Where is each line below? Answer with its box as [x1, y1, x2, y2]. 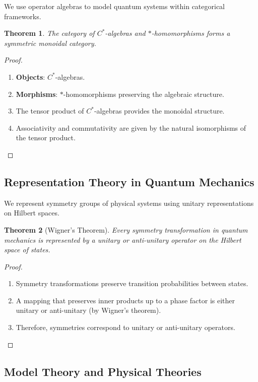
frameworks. [4, 11, 41, 21]
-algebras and [105, 28, 146, 38]
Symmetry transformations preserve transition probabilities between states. [16, 278, 248, 289]
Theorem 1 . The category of [4, 28, 95, 38]
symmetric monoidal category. [4, 37, 96, 48]
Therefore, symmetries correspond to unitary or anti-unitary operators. [16, 322, 235, 333]
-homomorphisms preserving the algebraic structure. [63, 88, 224, 99]
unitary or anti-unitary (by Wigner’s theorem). [16, 305, 161, 315]
